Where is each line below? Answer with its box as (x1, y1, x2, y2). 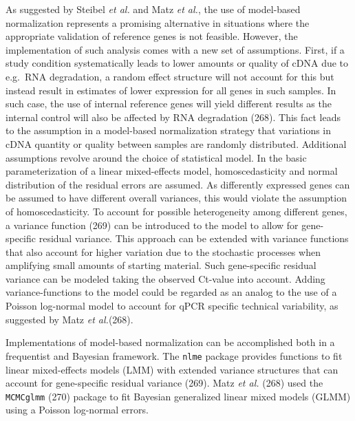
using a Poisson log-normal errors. (6, 402, 149, 417)
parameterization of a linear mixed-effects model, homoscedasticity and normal (6, 164, 338, 178)
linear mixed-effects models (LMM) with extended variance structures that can (6, 362, 338, 376)
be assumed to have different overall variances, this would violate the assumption (6, 191, 347, 205)
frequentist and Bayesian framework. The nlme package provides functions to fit (6, 348, 343, 363)
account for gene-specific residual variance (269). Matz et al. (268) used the (6, 376, 323, 390)
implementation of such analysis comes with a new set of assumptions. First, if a (6, 42, 345, 56)
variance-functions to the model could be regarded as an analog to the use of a (6, 285, 337, 299)
